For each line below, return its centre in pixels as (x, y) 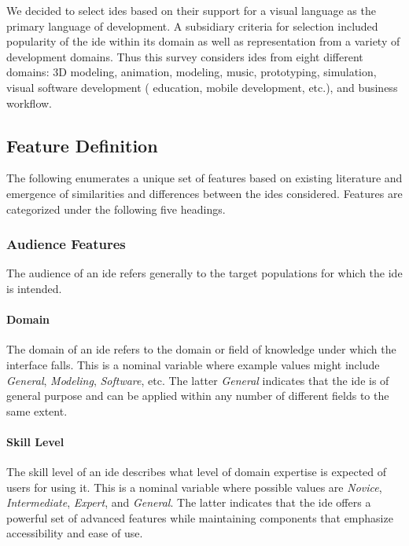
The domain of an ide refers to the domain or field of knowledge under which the (201, 349)
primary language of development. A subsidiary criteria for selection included (192, 26)
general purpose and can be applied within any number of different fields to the (198, 396)
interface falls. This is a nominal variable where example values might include (193, 364)
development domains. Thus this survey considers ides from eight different (185, 56)
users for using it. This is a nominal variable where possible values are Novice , (194, 487)
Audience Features (66, 244)
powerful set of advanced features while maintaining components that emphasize (200, 517)
